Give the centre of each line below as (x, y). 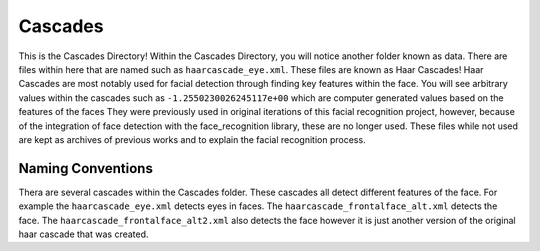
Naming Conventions (86, 168)
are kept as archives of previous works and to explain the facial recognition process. (192, 139)
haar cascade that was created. (83, 234)
